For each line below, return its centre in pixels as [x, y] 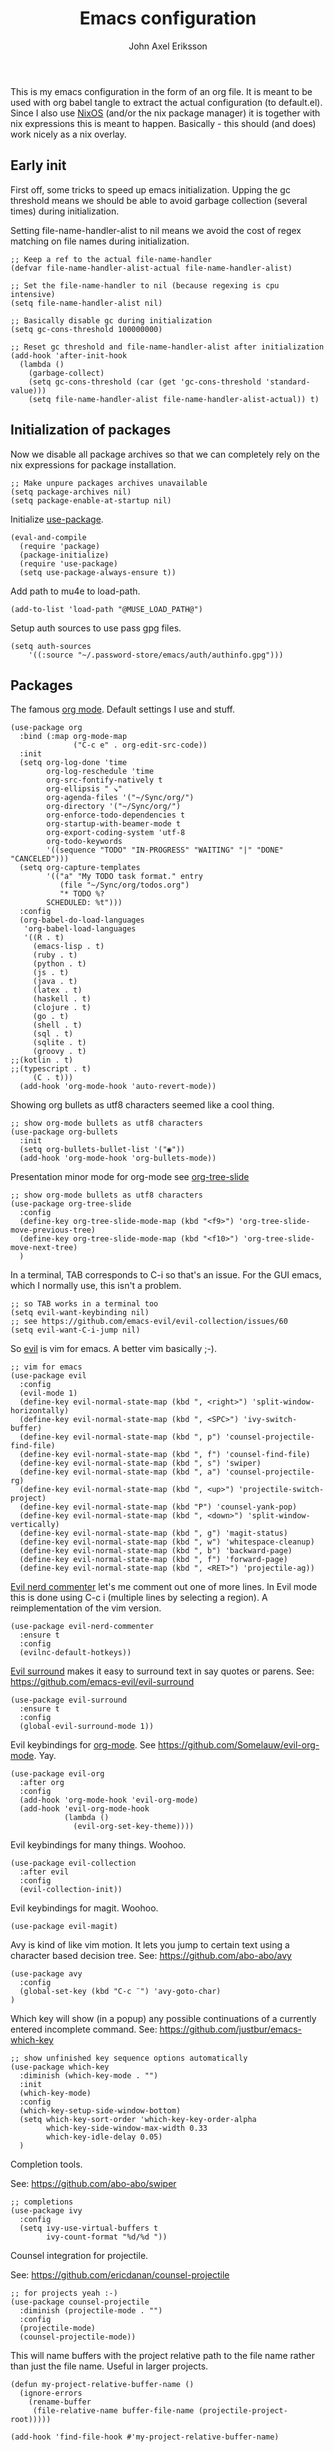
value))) [28, 390]
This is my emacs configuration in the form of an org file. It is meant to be [161, 91]
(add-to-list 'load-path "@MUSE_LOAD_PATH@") [106, 609]
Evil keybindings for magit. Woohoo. [84, 1908]
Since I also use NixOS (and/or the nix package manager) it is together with [165, 113]
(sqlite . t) [59, 1043]
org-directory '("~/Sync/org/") [114, 807]
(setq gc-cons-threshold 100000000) [86, 329]
